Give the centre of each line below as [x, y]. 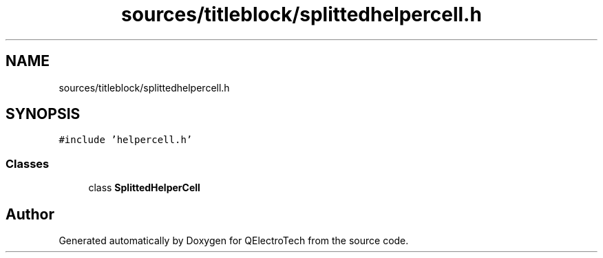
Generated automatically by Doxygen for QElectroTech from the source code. [234, 241]
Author [30, 214]
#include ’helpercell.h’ [126, 140]
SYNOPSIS [43, 114]
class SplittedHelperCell [144, 188]
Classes [28, 163]
